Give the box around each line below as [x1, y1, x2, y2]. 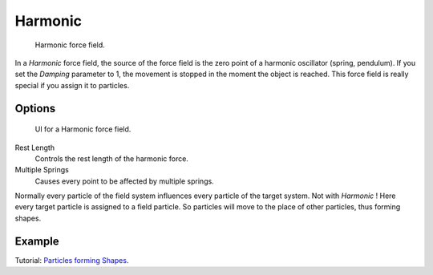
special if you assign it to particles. [14, 80, 130, 90]
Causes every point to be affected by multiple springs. [34, 176, 214, 186]
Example [14, 234, 59, 248]
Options [14, 101, 56, 115]
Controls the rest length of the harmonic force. [34, 153, 188, 164]
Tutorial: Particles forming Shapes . [14, 255, 129, 265]
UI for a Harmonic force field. [34, 124, 132, 134]
